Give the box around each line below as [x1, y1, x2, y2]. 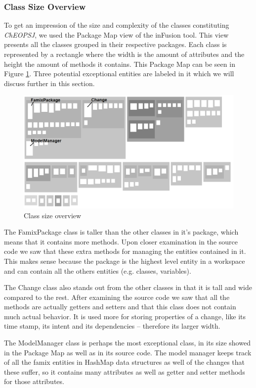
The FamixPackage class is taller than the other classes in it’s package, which [4, 227, 239, 237]
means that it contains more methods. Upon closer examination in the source [4, 236, 238, 246]
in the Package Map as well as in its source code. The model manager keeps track [4, 347, 252, 357]
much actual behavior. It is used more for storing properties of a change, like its [4, 311, 246, 321]
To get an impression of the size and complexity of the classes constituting [4, 20, 229, 30]
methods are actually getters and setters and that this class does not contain [4, 301, 236, 312]
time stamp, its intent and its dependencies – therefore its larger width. [4, 321, 220, 331]
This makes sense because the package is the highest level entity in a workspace [4, 255, 245, 266]
